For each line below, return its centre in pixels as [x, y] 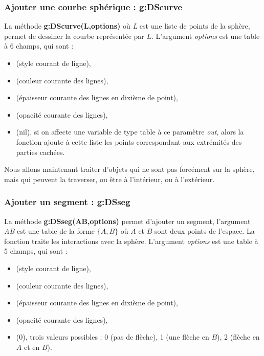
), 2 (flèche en [238, 337]
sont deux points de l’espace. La [205, 231]
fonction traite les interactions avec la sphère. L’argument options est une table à [131, 241]
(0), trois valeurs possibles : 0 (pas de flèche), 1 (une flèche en [113, 337]
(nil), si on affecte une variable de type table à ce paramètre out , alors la [130, 132]
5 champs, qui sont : [36, 251]
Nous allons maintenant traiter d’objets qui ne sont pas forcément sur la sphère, [129, 169]
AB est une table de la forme [50, 231]
